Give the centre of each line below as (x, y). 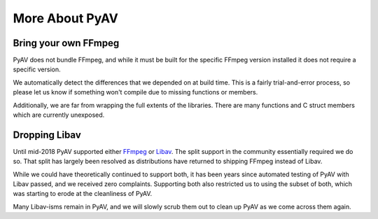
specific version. (37, 69)
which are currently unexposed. (59, 115)
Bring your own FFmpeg (66, 43)
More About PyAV (66, 18)
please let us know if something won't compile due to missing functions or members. (135, 92)
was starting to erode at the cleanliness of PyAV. (83, 194)
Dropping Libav (47, 135)
